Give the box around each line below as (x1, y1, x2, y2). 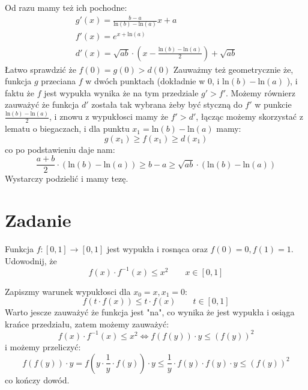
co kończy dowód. (5, 373, 70, 386)
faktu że (5, 86, 34, 99)
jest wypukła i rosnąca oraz (107, 243, 208, 255)
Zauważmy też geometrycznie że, (173, 63, 294, 75)
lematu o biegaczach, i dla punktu (5, 122, 130, 135)
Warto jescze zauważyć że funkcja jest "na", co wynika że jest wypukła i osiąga (5, 306, 295, 318)
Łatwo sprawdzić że (5, 63, 76, 75)
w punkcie (255, 98, 292, 111)
